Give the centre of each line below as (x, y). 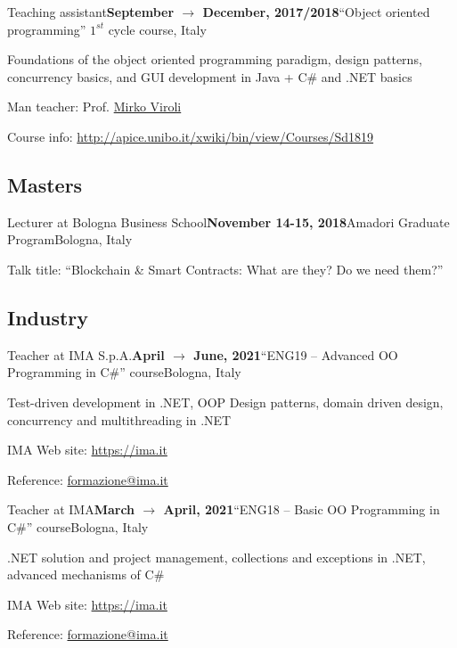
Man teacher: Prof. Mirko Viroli (94, 107)
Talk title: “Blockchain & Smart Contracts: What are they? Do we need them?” (225, 269)
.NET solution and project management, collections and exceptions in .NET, (216, 557)
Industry (48, 317)
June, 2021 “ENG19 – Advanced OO (296, 354)
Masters (45, 184)
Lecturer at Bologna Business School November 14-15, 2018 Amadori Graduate (228, 221)
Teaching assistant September (91, 12)
